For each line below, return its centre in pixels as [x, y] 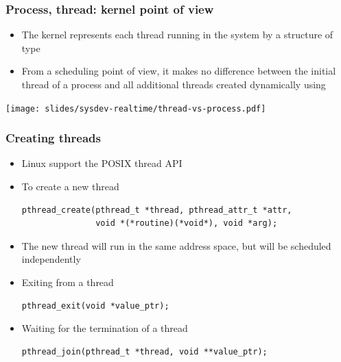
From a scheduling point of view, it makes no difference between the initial [179, 71]
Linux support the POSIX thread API [102, 163]
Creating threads [53, 138]
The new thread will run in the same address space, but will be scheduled [176, 245]
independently [51, 259]
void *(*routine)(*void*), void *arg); [187, 223]
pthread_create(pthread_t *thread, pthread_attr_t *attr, [157, 210]
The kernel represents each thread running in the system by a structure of [177, 35]
